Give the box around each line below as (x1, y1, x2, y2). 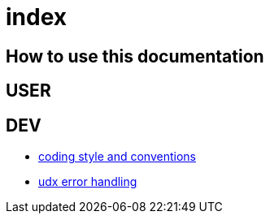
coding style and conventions (38, 149, 196, 164)
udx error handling (38, 175, 137, 189)
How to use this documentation (6, 45, 264, 67)
